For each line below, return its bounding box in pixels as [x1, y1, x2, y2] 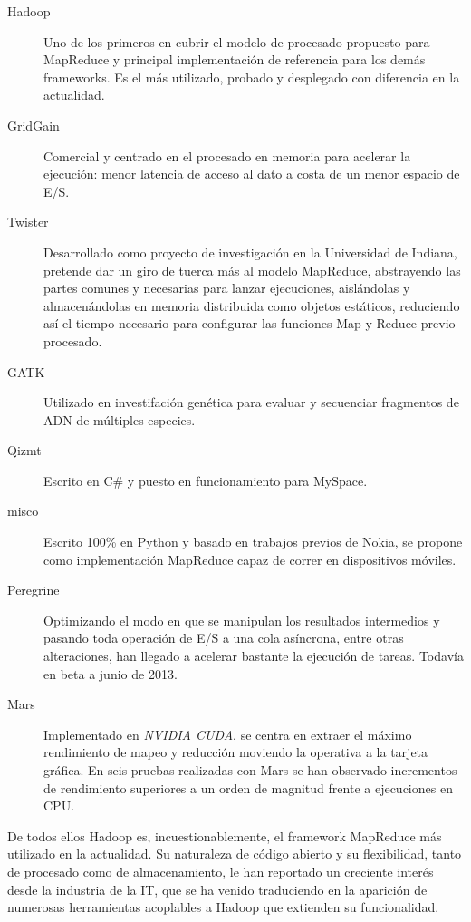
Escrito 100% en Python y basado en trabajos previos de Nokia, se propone [43, 532, 463, 551]
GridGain [7, 115, 60, 134]
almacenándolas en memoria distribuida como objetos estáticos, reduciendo [43, 296, 460, 315]
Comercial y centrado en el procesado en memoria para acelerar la [43, 146, 411, 165]
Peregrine [7, 580, 60, 599]
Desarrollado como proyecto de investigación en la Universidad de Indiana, [43, 242, 457, 261]
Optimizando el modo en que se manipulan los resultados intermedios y [43, 610, 440, 629]
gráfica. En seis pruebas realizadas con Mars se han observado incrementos [43, 761, 457, 779]
